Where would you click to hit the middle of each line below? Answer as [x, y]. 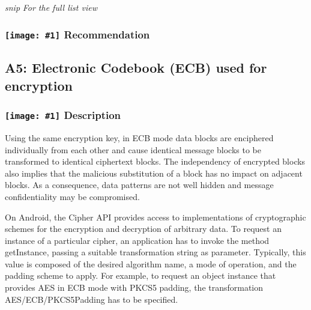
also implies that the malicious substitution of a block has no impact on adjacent [154, 173]
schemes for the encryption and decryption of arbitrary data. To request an [143, 229]
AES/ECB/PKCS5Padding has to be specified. [92, 299]
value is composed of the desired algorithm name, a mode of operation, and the [151, 263]
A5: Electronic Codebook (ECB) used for [136, 68]
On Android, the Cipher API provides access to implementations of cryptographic [155, 217]
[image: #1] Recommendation [77, 34]
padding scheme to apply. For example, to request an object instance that [140, 275]
